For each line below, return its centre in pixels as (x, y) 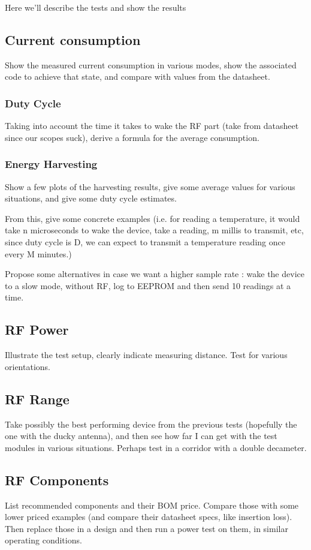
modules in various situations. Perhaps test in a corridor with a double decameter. (156, 447)
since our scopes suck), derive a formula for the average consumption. (132, 137)
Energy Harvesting (51, 164)
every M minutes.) (38, 253)
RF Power (37, 330)
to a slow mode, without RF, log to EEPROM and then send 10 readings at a (148, 285)
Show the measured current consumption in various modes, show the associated (151, 64)
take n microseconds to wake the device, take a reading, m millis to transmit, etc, (154, 230)
